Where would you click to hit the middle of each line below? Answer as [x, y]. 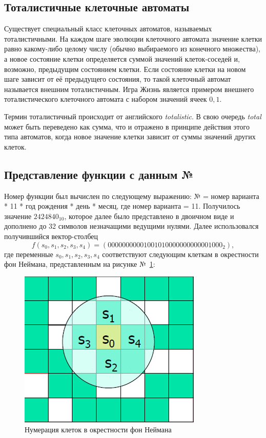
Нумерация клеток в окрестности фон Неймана [98, 430]
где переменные [29, 254]
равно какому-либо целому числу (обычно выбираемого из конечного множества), [132, 49]
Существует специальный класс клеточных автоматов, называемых [108, 29]
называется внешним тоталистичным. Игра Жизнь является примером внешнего [129, 89]
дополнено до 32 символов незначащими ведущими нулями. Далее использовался [131, 226]
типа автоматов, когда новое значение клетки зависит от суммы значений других [130, 136]
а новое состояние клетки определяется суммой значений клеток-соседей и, [122, 58]
